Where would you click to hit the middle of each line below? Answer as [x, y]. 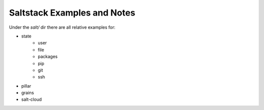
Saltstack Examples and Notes [72, 13]
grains [28, 93]
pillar [26, 86]
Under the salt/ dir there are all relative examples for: [62, 27]
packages [48, 56]
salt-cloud [32, 99]
